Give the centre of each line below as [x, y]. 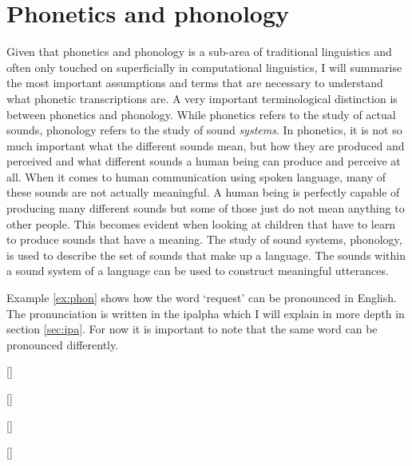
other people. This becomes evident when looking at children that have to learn [201, 223]
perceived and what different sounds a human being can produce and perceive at [204, 161]
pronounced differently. [63, 344]
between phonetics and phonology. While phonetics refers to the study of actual [201, 114]
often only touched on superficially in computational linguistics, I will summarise [204, 67]
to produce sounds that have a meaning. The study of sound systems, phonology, [204, 239]
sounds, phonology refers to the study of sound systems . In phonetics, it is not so [204, 130]
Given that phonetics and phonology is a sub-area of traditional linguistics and [199, 52]
